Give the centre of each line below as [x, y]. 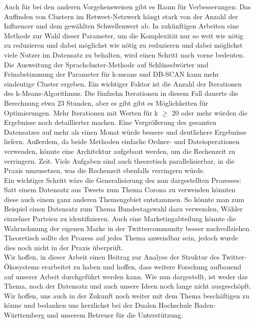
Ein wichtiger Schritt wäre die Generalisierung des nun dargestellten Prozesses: [123, 180]
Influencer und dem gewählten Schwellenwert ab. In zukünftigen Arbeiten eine [122, 26]
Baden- [205, 305]
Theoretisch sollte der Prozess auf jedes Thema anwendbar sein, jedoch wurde [121, 238]
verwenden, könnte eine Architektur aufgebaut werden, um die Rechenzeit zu [120, 151]
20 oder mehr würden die [210, 112]
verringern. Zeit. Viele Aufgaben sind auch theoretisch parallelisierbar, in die [119, 161]
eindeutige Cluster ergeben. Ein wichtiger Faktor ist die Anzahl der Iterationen [123, 83]
